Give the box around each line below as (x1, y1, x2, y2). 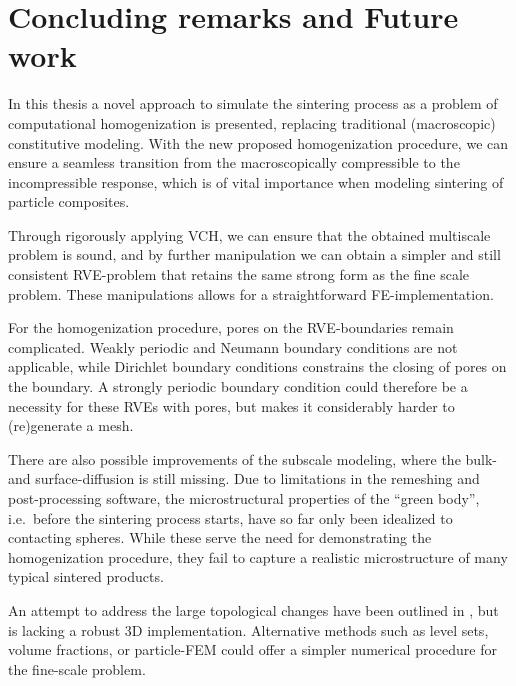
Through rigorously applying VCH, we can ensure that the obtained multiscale (8, 224, 491, 245)
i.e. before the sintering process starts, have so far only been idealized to (8, 507, 453, 528)
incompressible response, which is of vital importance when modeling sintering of (8, 171, 504, 192)
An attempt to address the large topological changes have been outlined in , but (8, 599, 499, 620)
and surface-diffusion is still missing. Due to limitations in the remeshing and (8, 468, 480, 489)
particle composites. (8, 191, 130, 212)
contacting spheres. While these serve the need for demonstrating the (8, 527, 432, 548)
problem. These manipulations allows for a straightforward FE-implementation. (8, 283, 494, 304)
